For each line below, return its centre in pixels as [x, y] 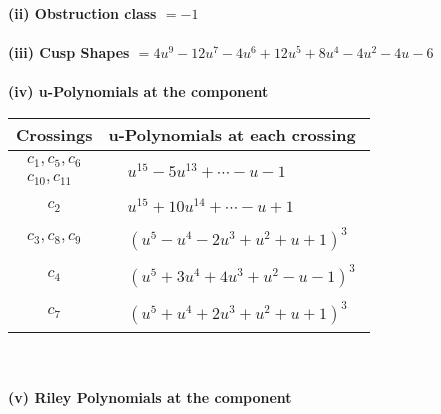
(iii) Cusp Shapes [69, 52]
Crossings [54, 134]
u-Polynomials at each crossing [232, 134]
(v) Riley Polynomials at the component [150, 397]
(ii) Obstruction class [82, 13]
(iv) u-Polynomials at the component [138, 91]
